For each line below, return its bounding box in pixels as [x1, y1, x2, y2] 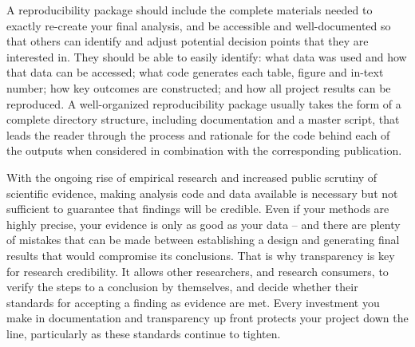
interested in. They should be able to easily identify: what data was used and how [6, 48, 407, 65]
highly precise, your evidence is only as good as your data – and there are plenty [6, 215, 401, 232]
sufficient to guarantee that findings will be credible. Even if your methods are [6, 200, 389, 217]
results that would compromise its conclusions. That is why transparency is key [6, 246, 395, 263]
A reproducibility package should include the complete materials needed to [6, 2, 373, 18]
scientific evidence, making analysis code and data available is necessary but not [6, 184, 398, 201]
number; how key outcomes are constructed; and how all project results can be [6, 79, 391, 96]
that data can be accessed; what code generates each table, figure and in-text [6, 64, 384, 81]
